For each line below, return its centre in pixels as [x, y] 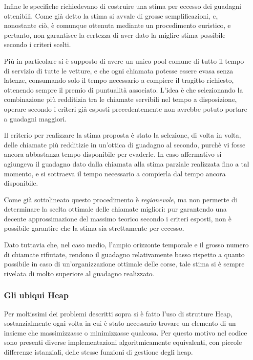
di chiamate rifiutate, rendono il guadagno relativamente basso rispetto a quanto [124, 254]
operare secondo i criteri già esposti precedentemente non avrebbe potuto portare [126, 108]
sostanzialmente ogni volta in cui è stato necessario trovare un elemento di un [120, 323]
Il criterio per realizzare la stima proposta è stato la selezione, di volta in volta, [123, 135]
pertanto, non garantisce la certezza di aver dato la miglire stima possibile [115, 35]
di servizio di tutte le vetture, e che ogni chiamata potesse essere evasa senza [119, 70]
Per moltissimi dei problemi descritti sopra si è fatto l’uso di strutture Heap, [118, 313]
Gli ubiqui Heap [36, 295]
